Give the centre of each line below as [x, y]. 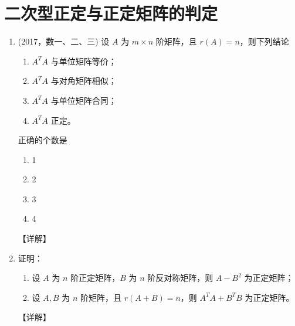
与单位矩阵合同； [84, 100]
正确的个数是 [43, 140]
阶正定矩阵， [95, 278]
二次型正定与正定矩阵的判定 [111, 13]
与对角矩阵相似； [84, 81]
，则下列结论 [264, 41]
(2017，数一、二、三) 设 [64, 41]
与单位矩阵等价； [84, 61]
